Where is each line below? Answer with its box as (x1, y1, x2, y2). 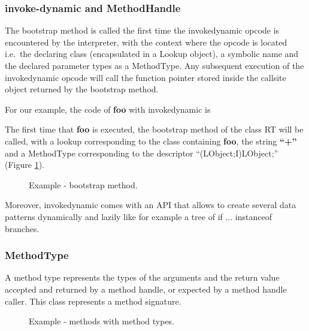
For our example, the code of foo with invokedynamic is (5, 103, 211, 115)
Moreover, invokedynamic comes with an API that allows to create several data (5, 198, 296, 211)
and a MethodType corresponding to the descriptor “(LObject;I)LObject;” (5, 146, 278, 159)
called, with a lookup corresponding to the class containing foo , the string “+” (5, 134, 297, 147)
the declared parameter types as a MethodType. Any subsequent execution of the (5, 59, 304, 71)
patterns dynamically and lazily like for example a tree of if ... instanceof (5, 210, 272, 222)
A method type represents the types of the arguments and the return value (5, 271, 280, 284)
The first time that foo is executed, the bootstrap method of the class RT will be (5, 123, 304, 136)
